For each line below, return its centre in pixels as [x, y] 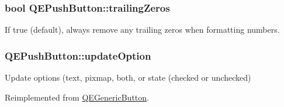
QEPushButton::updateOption [78, 55]
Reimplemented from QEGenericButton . [77, 97]
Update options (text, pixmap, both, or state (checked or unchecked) [128, 77]
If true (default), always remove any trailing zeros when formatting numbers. [142, 30]
